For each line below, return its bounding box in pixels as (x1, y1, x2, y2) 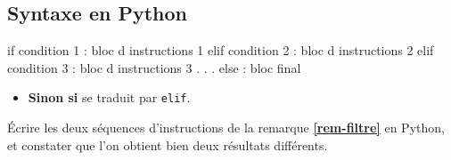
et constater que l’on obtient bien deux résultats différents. (7, 135, 328, 154)
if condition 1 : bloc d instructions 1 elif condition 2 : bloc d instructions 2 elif (7, 41, 434, 60)
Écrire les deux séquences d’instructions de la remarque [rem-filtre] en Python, (7, 118, 445, 137)
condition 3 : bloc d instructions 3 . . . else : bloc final (7, 58, 301, 76)
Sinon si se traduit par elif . (28, 88, 191, 107)
